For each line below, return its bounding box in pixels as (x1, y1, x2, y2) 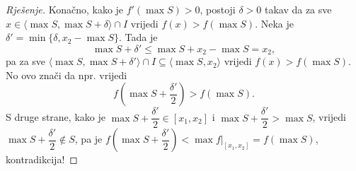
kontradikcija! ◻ (6, 152, 78, 167)
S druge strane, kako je (6, 110, 105, 124)
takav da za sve (264, 2, 332, 16)
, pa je (74, 131, 103, 146)
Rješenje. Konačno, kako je (6, 2, 124, 16)
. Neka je (255, 16, 294, 30)
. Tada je (119, 30, 158, 45)
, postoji (200, 2, 236, 16)
